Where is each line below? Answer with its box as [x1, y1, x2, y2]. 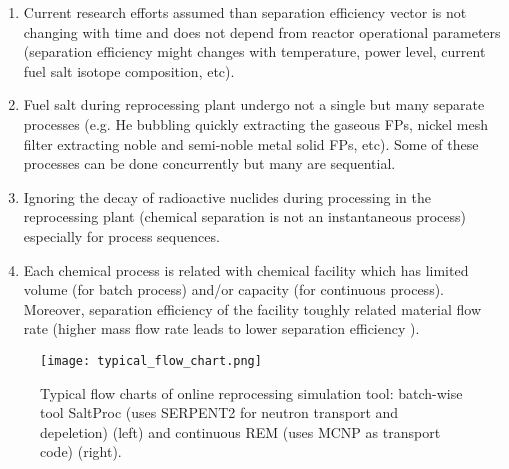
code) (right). [40, 441, 122, 462]
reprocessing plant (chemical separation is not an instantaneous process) [23, 206, 466, 227]
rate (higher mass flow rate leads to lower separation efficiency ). [23, 318, 420, 339]
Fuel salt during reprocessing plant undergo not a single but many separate [23, 94, 485, 115]
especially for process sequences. [23, 225, 220, 246]
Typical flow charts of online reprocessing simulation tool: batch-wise [40, 382, 463, 403]
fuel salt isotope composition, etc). [23, 60, 235, 81]
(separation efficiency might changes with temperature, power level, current [23, 41, 486, 62]
